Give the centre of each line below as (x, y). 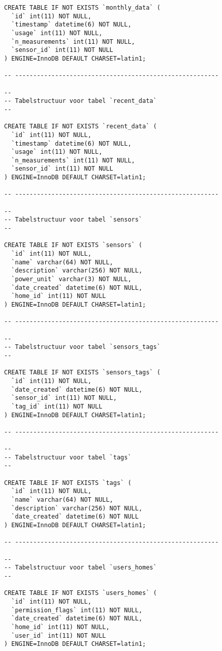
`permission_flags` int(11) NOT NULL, (77, 610)
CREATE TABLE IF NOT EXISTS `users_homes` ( (81, 593)
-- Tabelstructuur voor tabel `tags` (68, 457)
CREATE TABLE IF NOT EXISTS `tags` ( (68, 483)
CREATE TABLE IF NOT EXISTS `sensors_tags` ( (82, 373)
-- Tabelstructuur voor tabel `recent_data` (81, 101)
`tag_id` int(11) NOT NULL (57, 406)
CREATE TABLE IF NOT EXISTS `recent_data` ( (81, 127)
